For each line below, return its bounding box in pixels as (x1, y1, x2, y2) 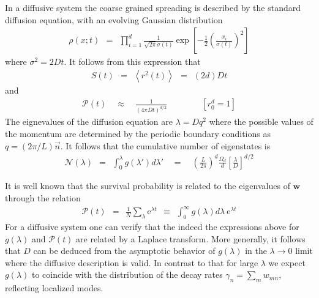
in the (245, 244, 267, 257)
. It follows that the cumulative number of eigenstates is (60, 139, 271, 152)
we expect (268, 256, 306, 269)
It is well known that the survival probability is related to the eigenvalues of (5, 179, 290, 192)
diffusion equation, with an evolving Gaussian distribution (5, 13, 223, 26)
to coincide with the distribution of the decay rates (31, 268, 223, 281)
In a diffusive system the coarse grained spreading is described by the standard (5, 1, 301, 13)
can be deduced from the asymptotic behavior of (33, 244, 216, 257)
